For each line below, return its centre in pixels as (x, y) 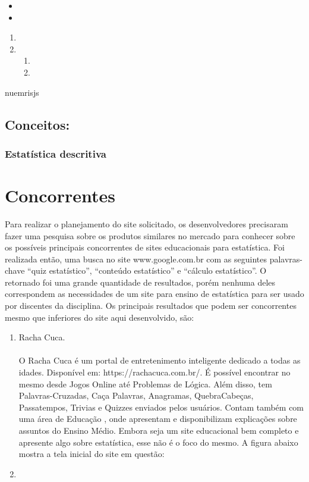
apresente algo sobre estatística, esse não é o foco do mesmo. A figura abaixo (158, 442)
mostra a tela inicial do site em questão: (92, 454)
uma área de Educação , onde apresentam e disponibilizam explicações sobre (158, 419)
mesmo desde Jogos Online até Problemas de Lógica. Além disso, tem (145, 384)
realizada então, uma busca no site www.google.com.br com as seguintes (136, 259)
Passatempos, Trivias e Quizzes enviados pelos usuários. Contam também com (161, 407)
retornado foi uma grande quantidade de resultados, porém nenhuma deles (140, 282)
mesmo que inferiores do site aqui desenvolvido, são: (100, 317)
